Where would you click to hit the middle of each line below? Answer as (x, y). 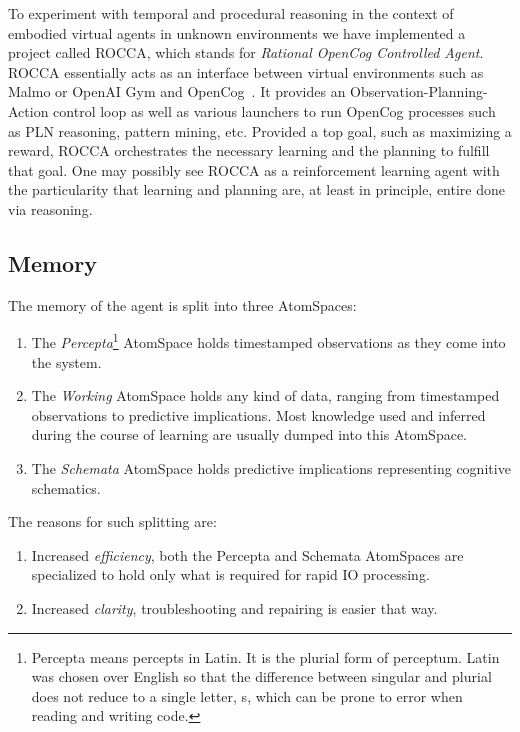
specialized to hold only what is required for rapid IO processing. (230, 574)
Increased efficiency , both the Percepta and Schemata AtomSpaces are (247, 554)
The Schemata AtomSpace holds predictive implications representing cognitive (271, 467)
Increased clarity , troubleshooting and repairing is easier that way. (234, 607)
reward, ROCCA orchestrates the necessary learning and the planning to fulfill (249, 150)
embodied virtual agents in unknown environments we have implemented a (237, 32)
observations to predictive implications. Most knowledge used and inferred (258, 414)
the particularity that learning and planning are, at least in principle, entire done (256, 189)
